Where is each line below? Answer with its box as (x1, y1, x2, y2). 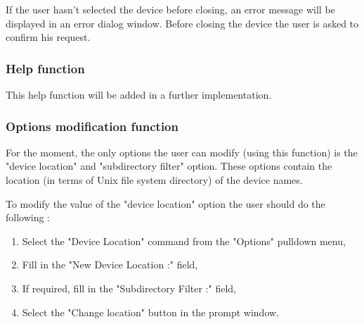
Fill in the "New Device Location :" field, (22, 257, 198, 272)
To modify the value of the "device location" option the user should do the (6, 196, 325, 211)
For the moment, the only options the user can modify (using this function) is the (6, 144, 358, 159)
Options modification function (6, 117, 178, 135)
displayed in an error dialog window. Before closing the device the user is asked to (6, 15, 359, 30)
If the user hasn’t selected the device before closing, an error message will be (6, 2, 335, 16)
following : (6, 210, 51, 225)
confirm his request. (6, 30, 91, 44)
